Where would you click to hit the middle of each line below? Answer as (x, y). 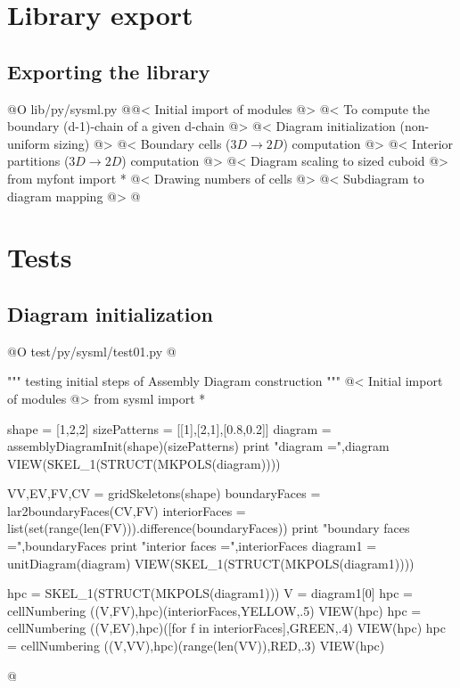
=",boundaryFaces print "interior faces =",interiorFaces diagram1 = (192, 546)
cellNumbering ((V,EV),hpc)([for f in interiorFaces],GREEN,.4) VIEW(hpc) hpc (226, 628)
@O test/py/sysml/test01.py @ (92, 351)
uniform (29, 143)
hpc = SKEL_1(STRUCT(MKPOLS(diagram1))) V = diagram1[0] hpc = (210, 593)
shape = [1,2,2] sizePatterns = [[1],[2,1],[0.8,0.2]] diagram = (169, 428)
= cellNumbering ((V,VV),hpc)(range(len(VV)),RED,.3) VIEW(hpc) (196, 646)
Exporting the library (109, 71)
